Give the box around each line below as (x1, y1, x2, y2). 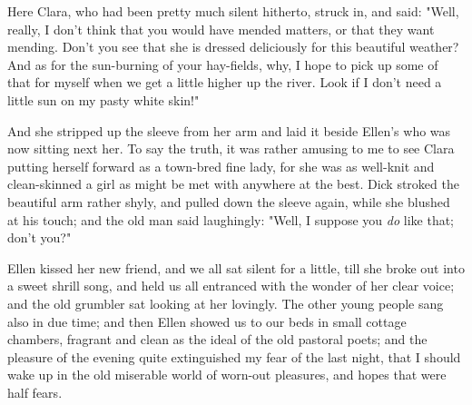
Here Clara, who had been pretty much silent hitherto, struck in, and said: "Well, (7, 2, 459, 20)
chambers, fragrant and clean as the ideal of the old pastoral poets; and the (7, 330, 428, 349)
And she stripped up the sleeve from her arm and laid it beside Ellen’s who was (7, 121, 451, 140)
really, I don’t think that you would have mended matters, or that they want (7, 19, 435, 38)
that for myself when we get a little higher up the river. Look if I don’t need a (7, 73, 442, 92)
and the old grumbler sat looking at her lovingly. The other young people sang (7, 293, 444, 312)
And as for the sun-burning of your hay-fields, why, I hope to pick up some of (7, 54, 438, 74)
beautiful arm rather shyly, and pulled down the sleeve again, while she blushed (7, 192, 450, 211)
